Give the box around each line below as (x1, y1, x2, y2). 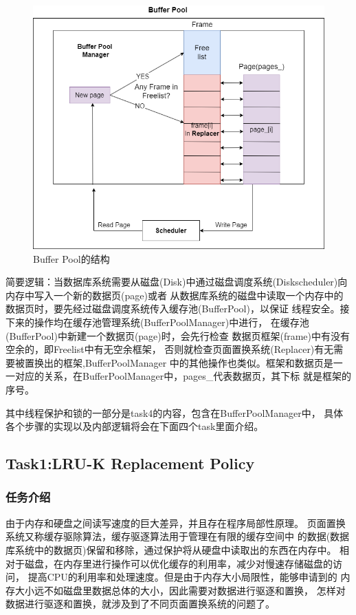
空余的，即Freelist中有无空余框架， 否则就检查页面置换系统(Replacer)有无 (5, 342, 334, 356)
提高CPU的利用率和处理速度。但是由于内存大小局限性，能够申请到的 (27, 570, 337, 584)
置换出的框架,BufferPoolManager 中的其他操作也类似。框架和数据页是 (24, 355, 333, 369)
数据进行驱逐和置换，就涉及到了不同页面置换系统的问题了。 (5, 596, 275, 611)
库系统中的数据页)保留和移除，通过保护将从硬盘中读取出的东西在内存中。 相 (5, 542, 350, 557)
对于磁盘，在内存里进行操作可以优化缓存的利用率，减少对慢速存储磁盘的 (5, 556, 333, 570)
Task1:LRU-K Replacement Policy (5, 453, 255, 474)
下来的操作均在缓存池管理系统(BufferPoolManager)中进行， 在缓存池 (5, 314, 309, 329)
